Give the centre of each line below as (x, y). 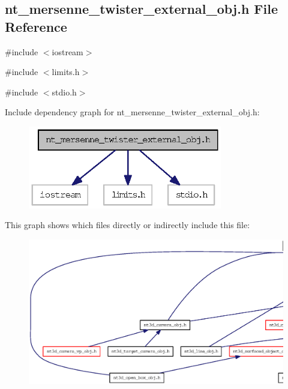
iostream (67, 51)
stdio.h (64, 92)
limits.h (66, 72)
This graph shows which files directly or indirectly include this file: (127, 225)
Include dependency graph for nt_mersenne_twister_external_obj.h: (132, 112)
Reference (36, 26)
